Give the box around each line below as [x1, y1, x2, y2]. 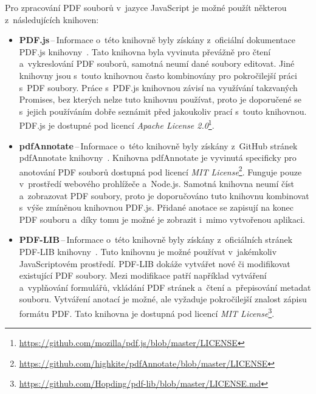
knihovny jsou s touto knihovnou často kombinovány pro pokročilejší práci [19, 69, 297, 81]
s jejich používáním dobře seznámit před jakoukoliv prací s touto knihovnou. [19, 104, 307, 117]
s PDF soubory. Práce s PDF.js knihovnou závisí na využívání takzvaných [19, 81, 298, 93]
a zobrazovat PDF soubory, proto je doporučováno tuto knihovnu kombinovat [19, 189, 309, 202]
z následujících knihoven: [5, 13, 99, 25]
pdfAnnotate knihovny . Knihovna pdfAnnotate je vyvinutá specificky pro [19, 151, 297, 164]
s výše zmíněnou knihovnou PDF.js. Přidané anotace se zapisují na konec [19, 201, 294, 214]
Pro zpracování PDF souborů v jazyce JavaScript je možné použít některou [5, 1, 287, 13]
